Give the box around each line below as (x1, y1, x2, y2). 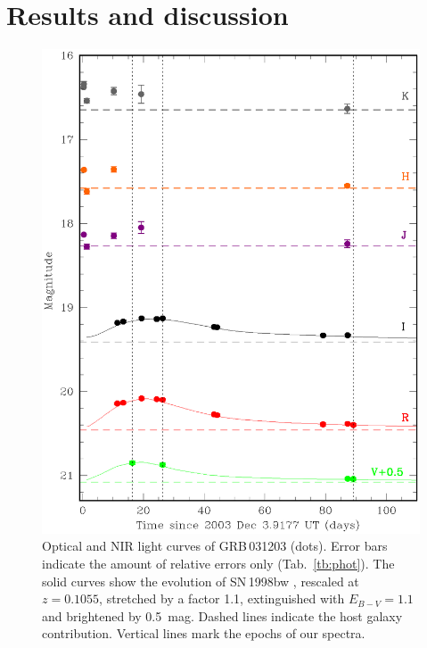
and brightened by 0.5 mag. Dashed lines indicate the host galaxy (42, 606, 403, 625)
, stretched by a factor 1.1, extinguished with (99, 589, 345, 608)
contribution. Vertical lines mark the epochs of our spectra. (42, 624, 365, 643)
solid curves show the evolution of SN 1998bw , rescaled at (42, 571, 359, 590)
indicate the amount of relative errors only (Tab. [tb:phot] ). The (42, 554, 395, 573)
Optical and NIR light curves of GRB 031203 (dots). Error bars (42, 536, 388, 555)
